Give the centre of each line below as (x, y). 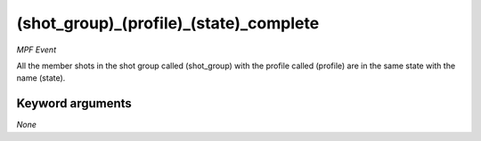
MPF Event (37, 50)
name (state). (41, 78)
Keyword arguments (74, 103)
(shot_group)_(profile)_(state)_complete (168, 23)
